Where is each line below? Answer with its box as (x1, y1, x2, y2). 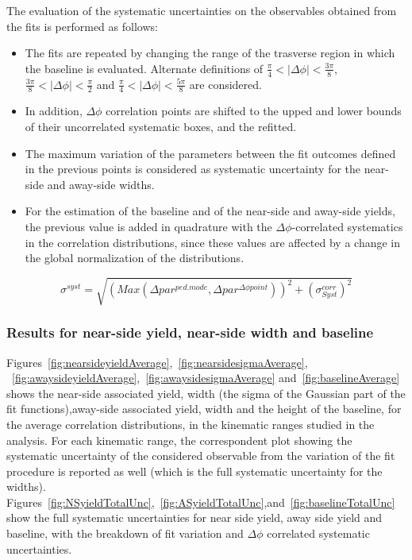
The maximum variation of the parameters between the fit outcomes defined (25, 145, 396, 161)
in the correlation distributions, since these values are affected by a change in (25, 234, 401, 250)
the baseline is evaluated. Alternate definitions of (25, 60, 264, 76)
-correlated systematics (291, 218, 403, 234)
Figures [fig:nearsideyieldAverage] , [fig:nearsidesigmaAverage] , (6, 353, 308, 370)
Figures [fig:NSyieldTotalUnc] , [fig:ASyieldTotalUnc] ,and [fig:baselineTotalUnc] (6, 493, 395, 510)
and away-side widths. (47, 176, 155, 192)
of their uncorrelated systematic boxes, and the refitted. (25, 118, 297, 135)
